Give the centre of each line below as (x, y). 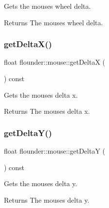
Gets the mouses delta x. (41, 95)
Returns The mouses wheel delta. (54, 22)
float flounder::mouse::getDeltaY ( (54, 151)
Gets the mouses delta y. (41, 183)
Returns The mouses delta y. (47, 199)
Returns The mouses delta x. (47, 111)
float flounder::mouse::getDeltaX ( (54, 62)
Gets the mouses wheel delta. (47, 6)
